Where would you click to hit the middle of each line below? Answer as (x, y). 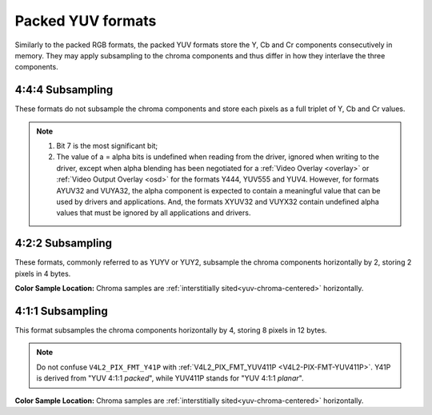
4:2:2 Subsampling (63, 243)
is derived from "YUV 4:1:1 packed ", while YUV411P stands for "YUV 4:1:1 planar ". (170, 378)
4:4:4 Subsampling (64, 90)
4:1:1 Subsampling (61, 311)
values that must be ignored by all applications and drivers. (154, 213)
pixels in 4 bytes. (43, 273)
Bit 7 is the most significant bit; (107, 146)
